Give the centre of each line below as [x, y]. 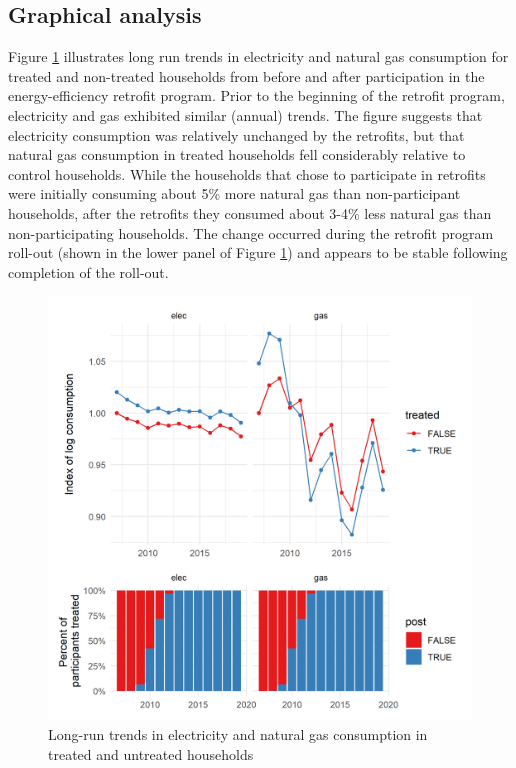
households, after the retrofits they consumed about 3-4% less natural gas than [250, 212]
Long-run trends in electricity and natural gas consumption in [238, 733]
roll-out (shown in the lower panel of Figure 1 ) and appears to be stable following [258, 252]
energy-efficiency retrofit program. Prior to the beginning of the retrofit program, [256, 95]
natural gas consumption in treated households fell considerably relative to [237, 154]
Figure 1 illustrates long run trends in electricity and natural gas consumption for [258, 56]
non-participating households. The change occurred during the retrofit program [251, 232]
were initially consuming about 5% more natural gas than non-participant [234, 193]
